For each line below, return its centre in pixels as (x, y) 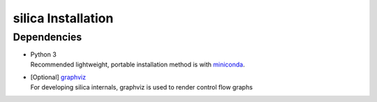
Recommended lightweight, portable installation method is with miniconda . (138, 64)
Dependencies (47, 37)
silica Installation (63, 18)
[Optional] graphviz (58, 78)
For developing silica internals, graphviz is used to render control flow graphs (141, 87)
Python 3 (44, 54)
